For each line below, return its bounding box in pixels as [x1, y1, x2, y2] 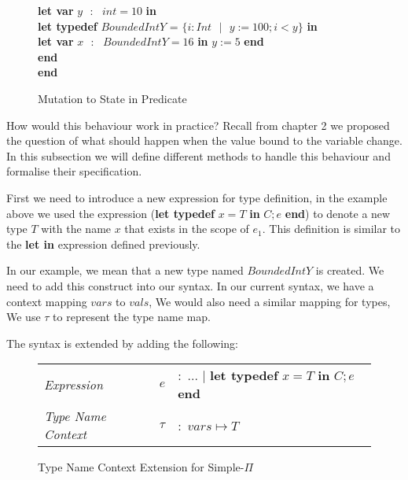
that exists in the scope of [124, 220, 249, 237]
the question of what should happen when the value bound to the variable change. [6, 132, 402, 149]
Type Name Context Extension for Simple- [38, 459, 244, 475]
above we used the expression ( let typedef [6, 205, 215, 221]
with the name [41, 220, 112, 237]
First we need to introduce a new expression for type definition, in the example [6, 189, 388, 205]
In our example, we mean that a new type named [6, 262, 244, 279]
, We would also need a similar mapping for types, [149, 293, 391, 309]
